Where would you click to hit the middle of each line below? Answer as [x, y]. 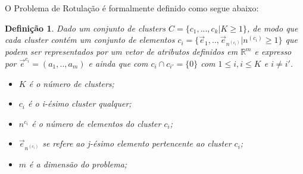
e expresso [273, 52]
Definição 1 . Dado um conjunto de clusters [85, 28]
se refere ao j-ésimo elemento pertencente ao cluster [137, 143]
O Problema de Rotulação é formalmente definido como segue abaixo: [132, 8]
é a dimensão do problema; [78, 164]
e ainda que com [118, 63]
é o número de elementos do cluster [96, 123]
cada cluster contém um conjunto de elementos [90, 40]
